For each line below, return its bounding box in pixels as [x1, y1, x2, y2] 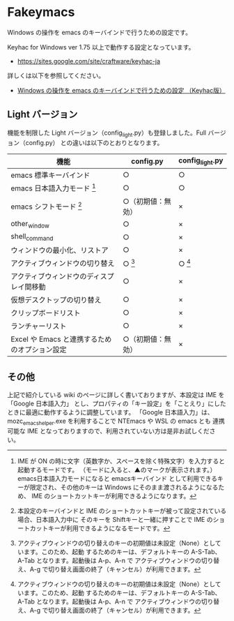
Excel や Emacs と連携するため [10, 334, 112, 344]
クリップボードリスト [10, 308, 81, 318]
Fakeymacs [7, 4, 75, 20]
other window [10, 218, 50, 230]
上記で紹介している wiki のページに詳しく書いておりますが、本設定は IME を [7, 391, 225, 399]
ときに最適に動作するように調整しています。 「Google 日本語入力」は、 [7, 408, 214, 417]
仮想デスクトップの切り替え [10, 295, 102, 305]
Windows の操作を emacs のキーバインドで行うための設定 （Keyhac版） [17, 86, 226, 94]
